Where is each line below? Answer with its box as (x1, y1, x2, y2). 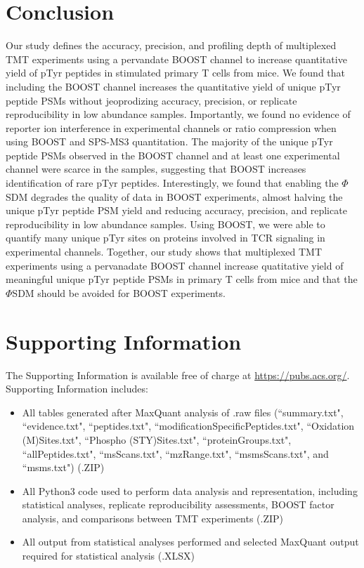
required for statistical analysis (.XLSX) (22, 548, 195, 563)
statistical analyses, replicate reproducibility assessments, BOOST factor (22, 497, 334, 512)
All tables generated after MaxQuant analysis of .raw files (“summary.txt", (22, 404, 344, 419)
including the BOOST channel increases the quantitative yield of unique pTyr (6, 79, 341, 93)
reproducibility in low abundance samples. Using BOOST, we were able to (6, 216, 325, 231)
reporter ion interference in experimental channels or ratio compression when (6, 120, 337, 135)
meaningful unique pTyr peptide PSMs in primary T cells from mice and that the (6, 272, 358, 286)
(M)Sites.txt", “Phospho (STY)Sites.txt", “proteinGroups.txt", (22, 432, 292, 447)
